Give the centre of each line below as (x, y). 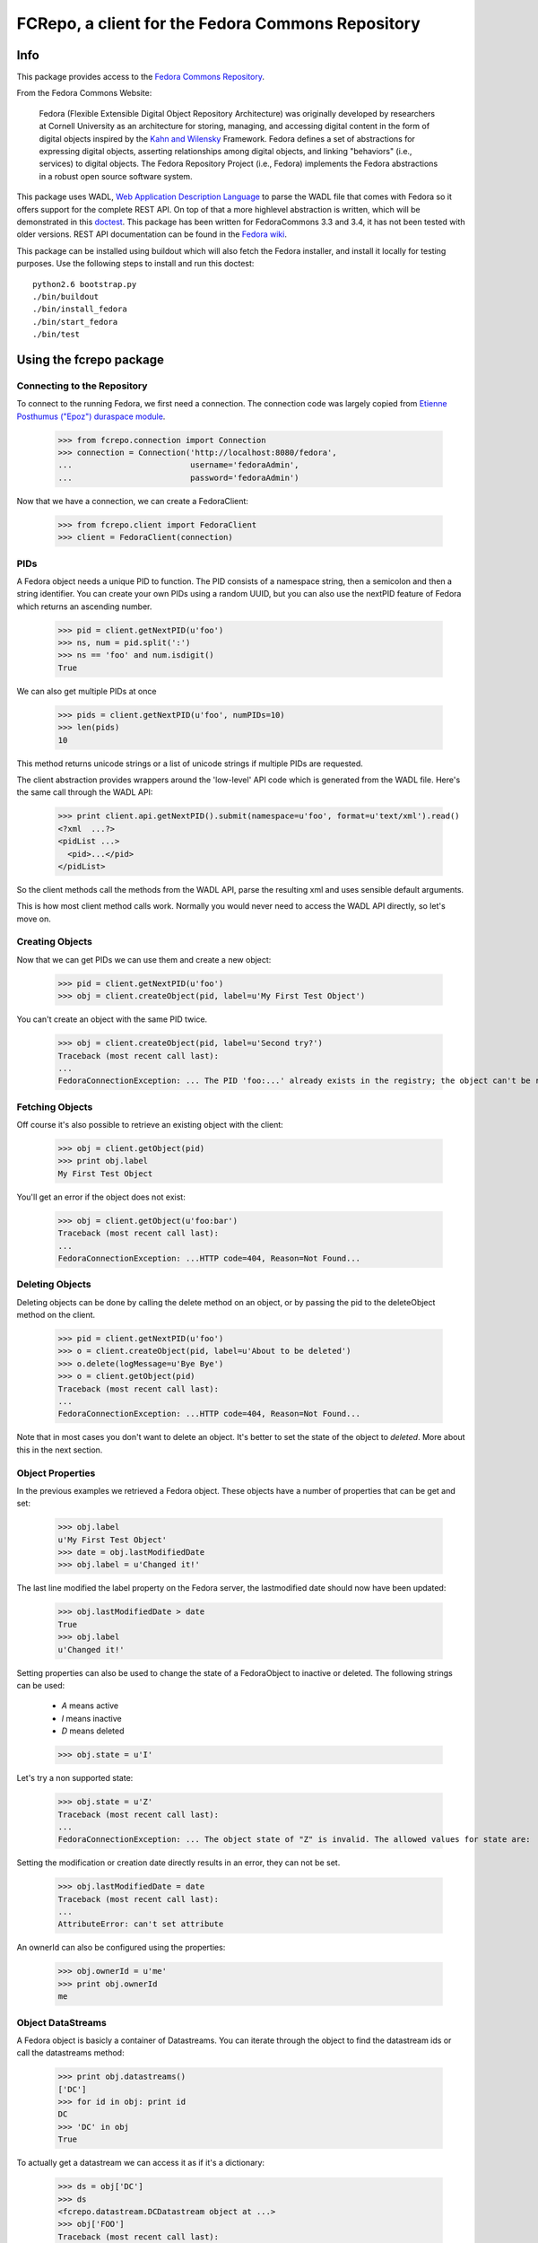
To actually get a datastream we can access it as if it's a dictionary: (140, 2163)
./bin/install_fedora (80, 309)
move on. (34, 919)
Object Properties (56, 1473)
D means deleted (93, 1731)
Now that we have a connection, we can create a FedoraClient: (132, 501)
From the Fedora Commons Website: (84, 93)
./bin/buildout (66, 297)
